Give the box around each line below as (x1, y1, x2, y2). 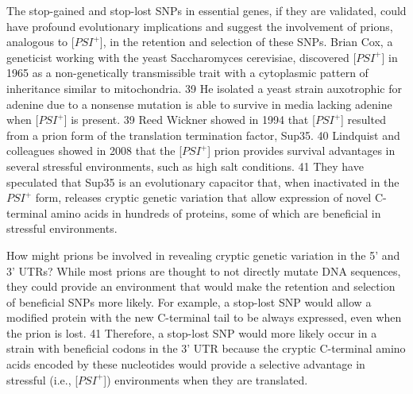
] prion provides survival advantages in (207, 142, 396, 159)
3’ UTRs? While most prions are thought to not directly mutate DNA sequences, (6, 262, 401, 279)
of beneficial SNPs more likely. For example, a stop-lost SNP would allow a (6, 293, 372, 310)
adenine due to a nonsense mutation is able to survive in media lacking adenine (6, 95, 392, 112)
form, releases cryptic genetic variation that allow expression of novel (35, 189, 372, 206)
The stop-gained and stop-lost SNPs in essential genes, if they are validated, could (6, 2, 407, 18)
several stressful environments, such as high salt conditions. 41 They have (6, 157, 364, 174)
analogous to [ (6, 33, 75, 50)
